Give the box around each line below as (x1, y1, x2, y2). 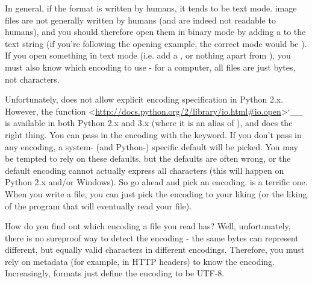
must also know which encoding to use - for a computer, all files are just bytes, (5, 60, 296, 73)
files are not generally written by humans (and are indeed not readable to (5, 13, 276, 26)
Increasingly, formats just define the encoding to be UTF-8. (5, 267, 225, 279)
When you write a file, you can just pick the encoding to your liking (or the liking (5, 187, 307, 200)
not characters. (5, 72, 60, 85)
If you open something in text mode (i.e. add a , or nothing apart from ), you (5, 49, 291, 62)
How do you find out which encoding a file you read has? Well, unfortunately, (5, 220, 291, 232)
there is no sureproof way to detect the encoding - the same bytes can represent (5, 231, 299, 244)
